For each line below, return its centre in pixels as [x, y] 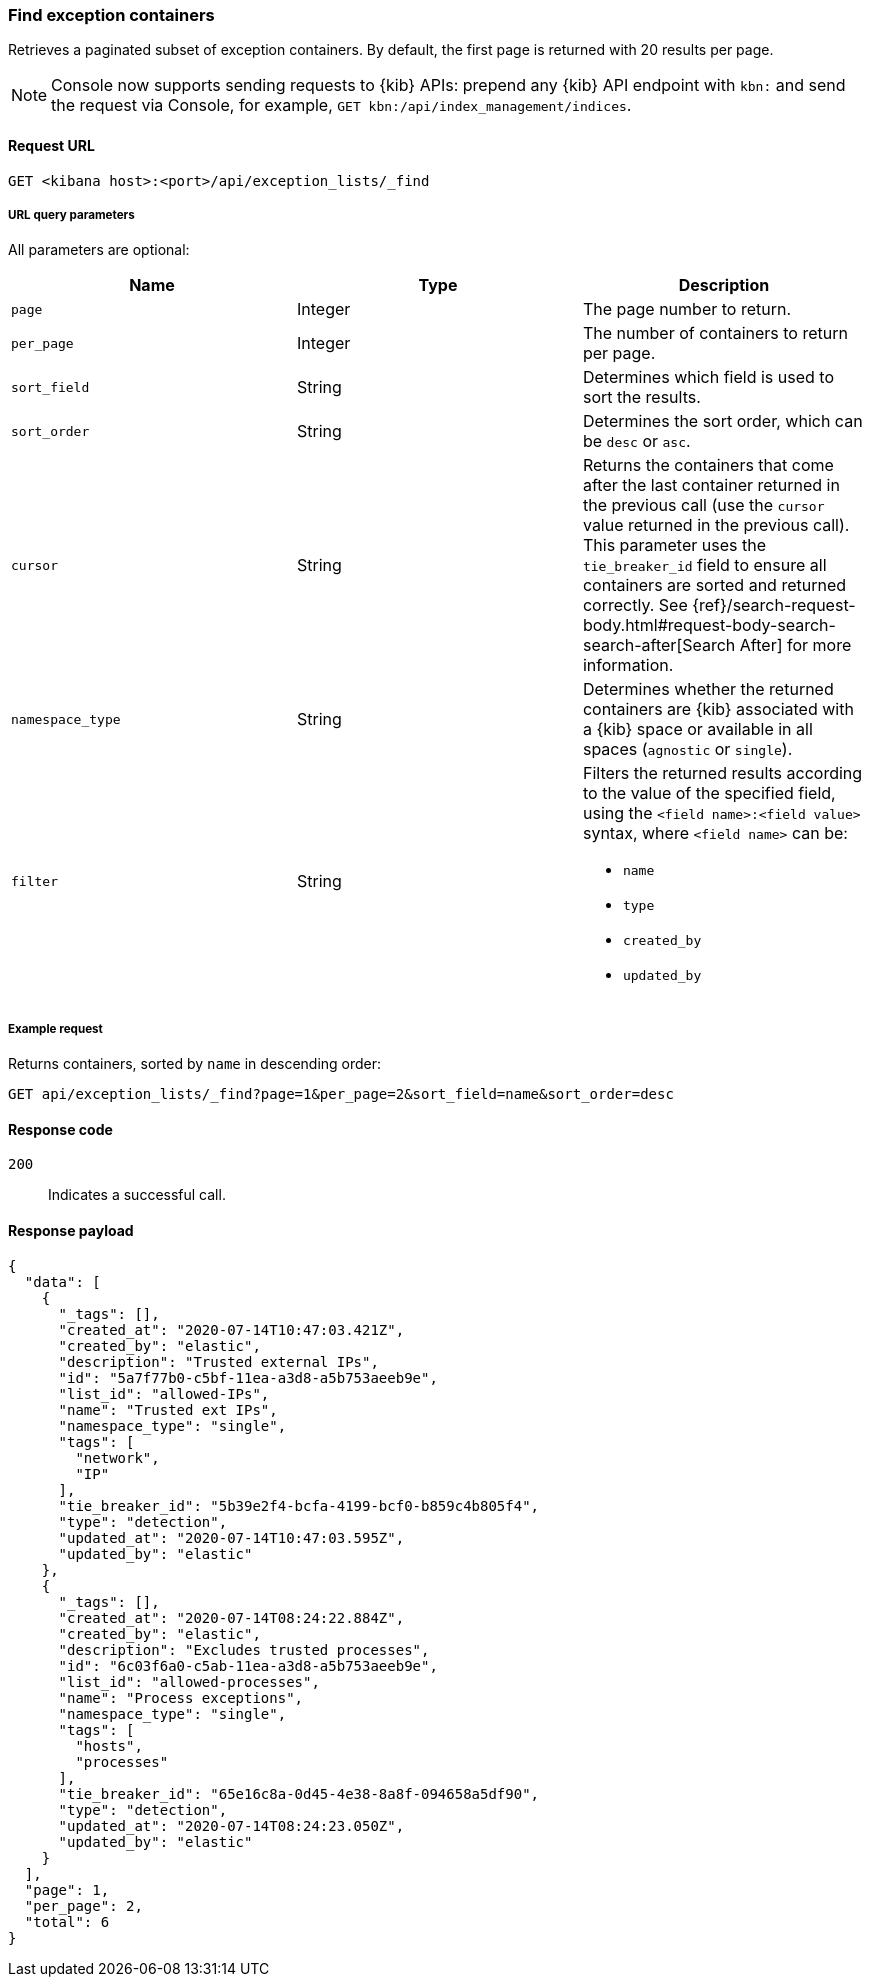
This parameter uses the [674, 545]
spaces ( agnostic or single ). [687, 749]
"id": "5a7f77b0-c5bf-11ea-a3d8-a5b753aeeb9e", [248, 1377]
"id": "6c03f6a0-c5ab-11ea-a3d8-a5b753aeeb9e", [248, 1665]
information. [628, 665]
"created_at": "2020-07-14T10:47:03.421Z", [231, 1329]
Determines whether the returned [708, 689]
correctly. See [635, 605]
